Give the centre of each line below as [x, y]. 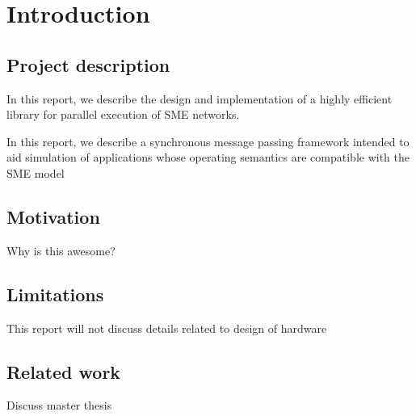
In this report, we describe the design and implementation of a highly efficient [200, 98]
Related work [64, 371]
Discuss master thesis [59, 405]
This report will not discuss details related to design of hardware [167, 328]
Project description [88, 64]
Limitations [55, 294]
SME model [36, 172]
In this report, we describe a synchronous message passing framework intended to [208, 141]
